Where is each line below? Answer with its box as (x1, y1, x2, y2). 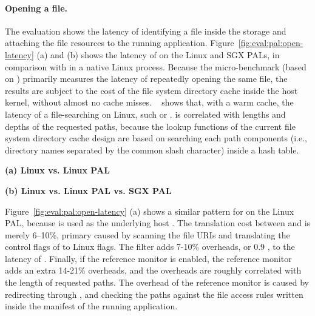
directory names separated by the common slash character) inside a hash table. (5, 143, 299, 156)
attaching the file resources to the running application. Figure (5, 36, 234, 49)
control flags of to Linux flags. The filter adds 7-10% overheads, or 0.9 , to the (5, 240, 295, 253)
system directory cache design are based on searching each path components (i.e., (5, 132, 307, 144)
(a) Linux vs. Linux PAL (5, 164, 110, 176)
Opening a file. (5, 1, 68, 14)
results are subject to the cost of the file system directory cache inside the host (5, 84, 298, 96)
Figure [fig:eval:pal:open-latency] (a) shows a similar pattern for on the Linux (5, 204, 294, 217)
